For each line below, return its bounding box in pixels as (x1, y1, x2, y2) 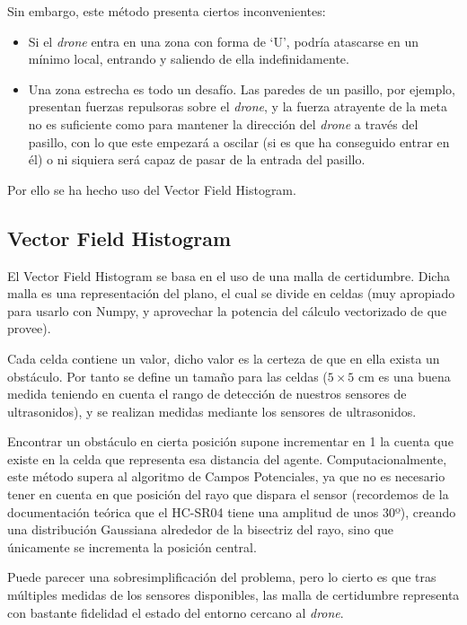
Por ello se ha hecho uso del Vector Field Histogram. (7, 180, 296, 198)
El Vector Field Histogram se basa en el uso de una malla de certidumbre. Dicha (7, 266, 450, 285)
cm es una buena (358, 366, 451, 385)
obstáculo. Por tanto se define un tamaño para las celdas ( (7, 366, 328, 385)
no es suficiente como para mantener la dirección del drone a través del (28, 114, 419, 133)
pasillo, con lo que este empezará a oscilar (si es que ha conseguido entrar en (28, 132, 450, 151)
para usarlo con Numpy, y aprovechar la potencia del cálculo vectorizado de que (7, 301, 447, 320)
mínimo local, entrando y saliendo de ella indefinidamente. (28, 49, 349, 68)
